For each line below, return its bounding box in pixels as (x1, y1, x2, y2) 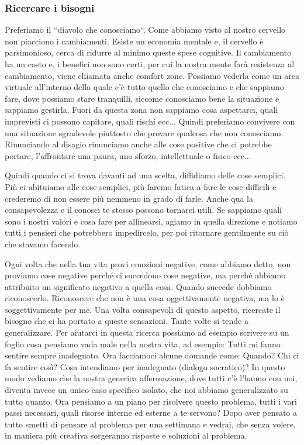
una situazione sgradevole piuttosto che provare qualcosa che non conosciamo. (5, 126, 284, 139)
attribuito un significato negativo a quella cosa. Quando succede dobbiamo (5, 280, 272, 292)
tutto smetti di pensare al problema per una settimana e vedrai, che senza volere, (5, 418, 296, 430)
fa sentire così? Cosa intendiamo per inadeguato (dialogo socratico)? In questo (5, 360, 285, 372)
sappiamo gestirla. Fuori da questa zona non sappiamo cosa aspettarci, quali (5, 104, 278, 116)
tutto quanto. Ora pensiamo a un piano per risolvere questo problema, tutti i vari (5, 395, 297, 407)
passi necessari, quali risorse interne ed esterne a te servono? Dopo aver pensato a (5, 406, 298, 419)
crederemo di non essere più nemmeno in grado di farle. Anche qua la (5, 192, 253, 204)
